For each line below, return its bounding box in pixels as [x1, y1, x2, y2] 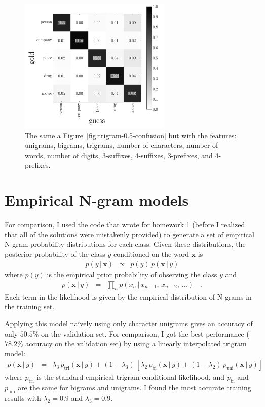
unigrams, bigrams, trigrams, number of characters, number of [25, 140, 218, 151]
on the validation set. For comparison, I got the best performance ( [41, 328, 249, 339]
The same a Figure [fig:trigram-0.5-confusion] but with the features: [25, 130, 237, 140]
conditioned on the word [113, 248, 189, 259]
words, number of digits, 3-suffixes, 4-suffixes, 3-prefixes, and [25, 150, 213, 160]
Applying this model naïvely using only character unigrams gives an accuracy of [5, 318, 253, 329]
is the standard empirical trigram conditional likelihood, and [36, 372, 224, 382]
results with [5, 393, 41, 403]
